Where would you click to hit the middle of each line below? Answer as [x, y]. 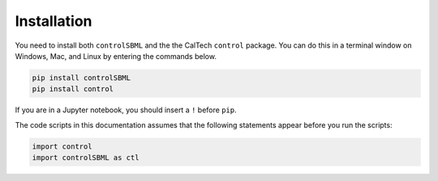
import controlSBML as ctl [86, 158]
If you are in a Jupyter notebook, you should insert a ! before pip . [126, 110]
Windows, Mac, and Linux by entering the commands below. [116, 56]
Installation [54, 21]
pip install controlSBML [82, 78]
